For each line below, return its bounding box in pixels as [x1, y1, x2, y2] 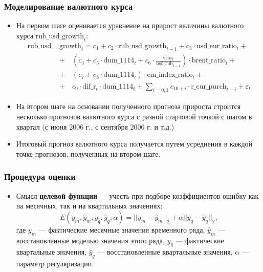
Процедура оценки [4, 170, 76, 183]
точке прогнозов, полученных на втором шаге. [16, 148, 161, 159]
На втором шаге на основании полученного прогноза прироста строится [16, 101, 241, 112]
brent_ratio [191, 57, 226, 65]
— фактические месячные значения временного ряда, [38, 224, 205, 235]
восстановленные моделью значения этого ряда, [16, 235, 165, 245]
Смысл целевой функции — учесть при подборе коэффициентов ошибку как [16, 190, 259, 201]
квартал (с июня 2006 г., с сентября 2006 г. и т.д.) [16, 121, 174, 132]
